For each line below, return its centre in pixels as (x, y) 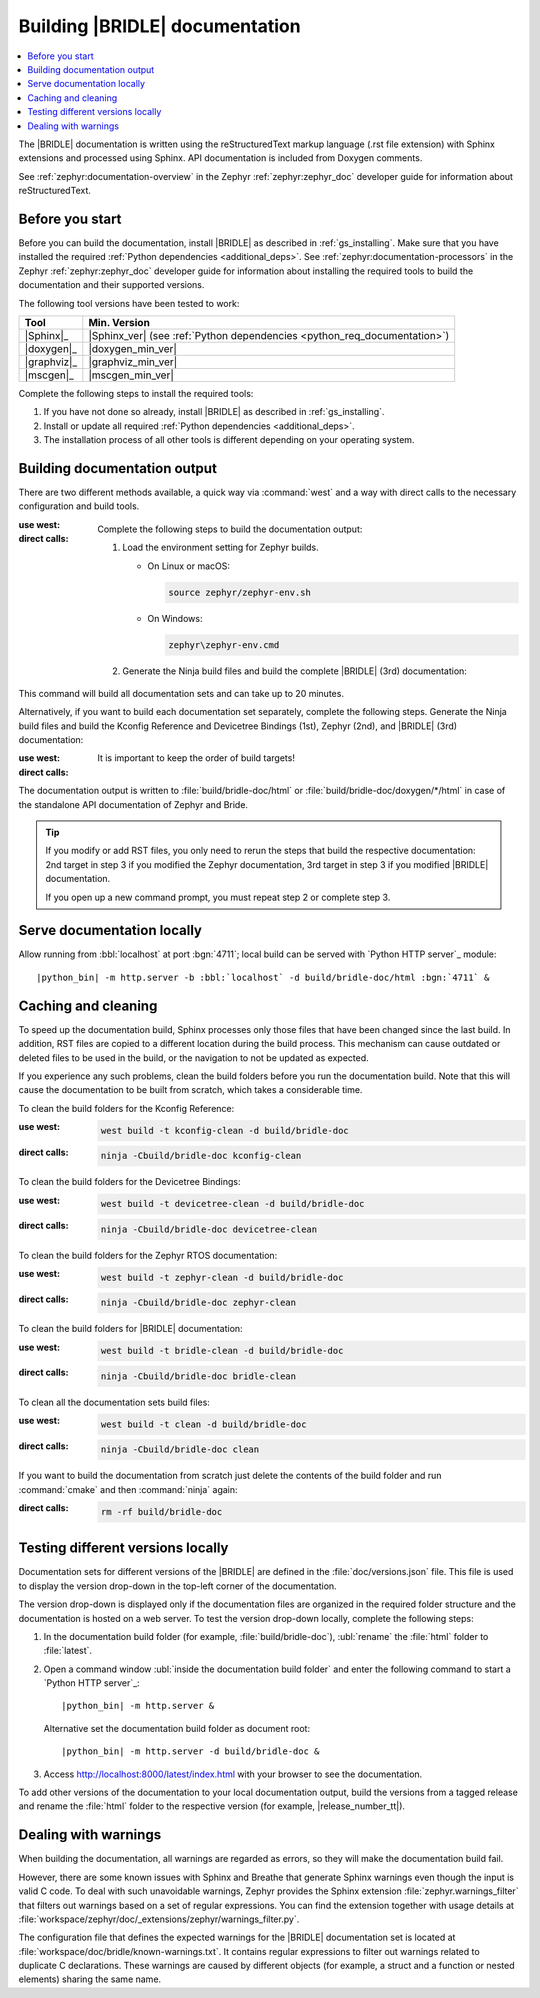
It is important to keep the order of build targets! (196, 758)
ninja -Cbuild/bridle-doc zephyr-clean (198, 1303)
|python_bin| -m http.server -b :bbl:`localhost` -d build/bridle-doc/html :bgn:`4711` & (263, 977)
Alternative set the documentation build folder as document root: (176, 1728)
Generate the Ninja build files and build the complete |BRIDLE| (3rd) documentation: (294, 671)
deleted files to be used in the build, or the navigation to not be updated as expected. (193, 1057)
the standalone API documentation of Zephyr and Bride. (133, 804)
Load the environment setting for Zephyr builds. (220, 547)
